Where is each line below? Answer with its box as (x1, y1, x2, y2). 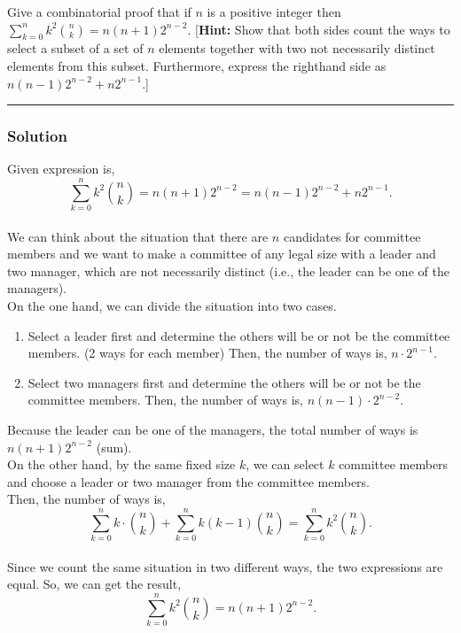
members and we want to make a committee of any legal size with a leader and (7, 244, 436, 263)
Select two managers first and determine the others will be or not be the (27, 373, 421, 391)
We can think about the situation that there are (7, 227, 269, 245)
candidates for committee (283, 227, 421, 245)
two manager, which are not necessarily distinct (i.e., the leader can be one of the (7, 261, 449, 280)
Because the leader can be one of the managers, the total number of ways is (7, 421, 418, 439)
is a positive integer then (207, 3, 341, 20)
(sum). (96, 437, 132, 456)
